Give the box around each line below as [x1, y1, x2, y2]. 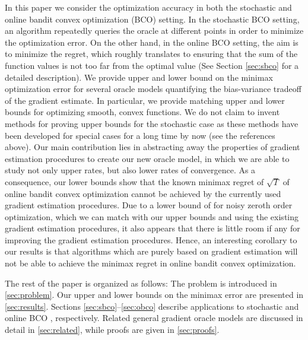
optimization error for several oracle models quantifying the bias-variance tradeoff [5, 82, 301, 95]
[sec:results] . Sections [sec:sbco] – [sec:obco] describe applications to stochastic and [5, 300, 299, 312]
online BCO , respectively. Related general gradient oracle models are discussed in [5, 312, 303, 324]
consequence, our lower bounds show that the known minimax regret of [5, 175, 264, 188]
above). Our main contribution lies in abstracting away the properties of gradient [5, 141, 300, 153]
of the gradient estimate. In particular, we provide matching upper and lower [5, 94, 285, 106]
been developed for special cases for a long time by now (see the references [5, 129, 275, 141]
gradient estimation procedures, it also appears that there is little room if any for [5, 222, 300, 234]
